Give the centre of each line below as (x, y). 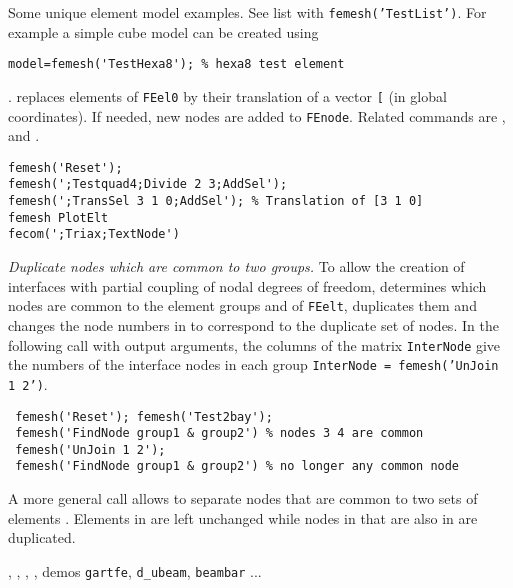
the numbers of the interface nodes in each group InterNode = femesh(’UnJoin (253, 364)
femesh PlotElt (58, 217)
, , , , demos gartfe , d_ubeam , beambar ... (135, 570)
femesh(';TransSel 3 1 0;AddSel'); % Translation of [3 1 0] (216, 201)
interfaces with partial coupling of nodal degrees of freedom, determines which (247, 285)
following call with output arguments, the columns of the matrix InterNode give (254, 344)
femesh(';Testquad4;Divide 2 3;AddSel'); (148, 184)
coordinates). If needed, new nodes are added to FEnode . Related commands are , (257, 115)
